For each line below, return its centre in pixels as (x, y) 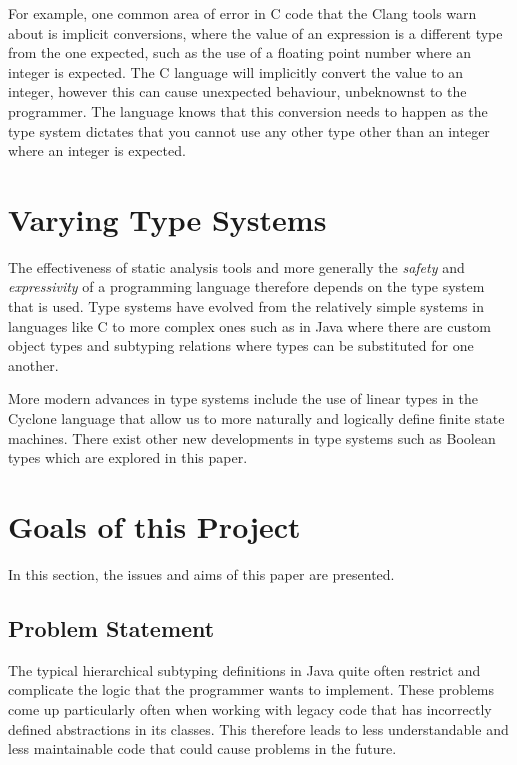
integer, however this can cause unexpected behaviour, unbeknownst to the (237, 91)
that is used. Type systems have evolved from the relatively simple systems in (246, 306)
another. (33, 364)
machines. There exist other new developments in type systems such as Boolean (252, 437)
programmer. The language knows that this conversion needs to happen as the (248, 110)
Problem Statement (111, 627)
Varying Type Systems (167, 218)
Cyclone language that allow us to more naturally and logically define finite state (256, 418)
